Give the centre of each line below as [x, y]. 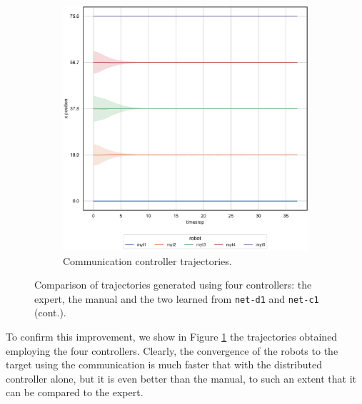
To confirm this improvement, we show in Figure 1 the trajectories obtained [172, 337]
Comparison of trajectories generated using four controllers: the [173, 285]
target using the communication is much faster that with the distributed [164, 364]
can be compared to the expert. [75, 392]
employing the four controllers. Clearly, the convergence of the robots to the [172, 350]
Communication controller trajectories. [147, 260]
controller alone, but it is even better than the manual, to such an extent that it [181, 378]
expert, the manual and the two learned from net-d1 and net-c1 [177, 298]
